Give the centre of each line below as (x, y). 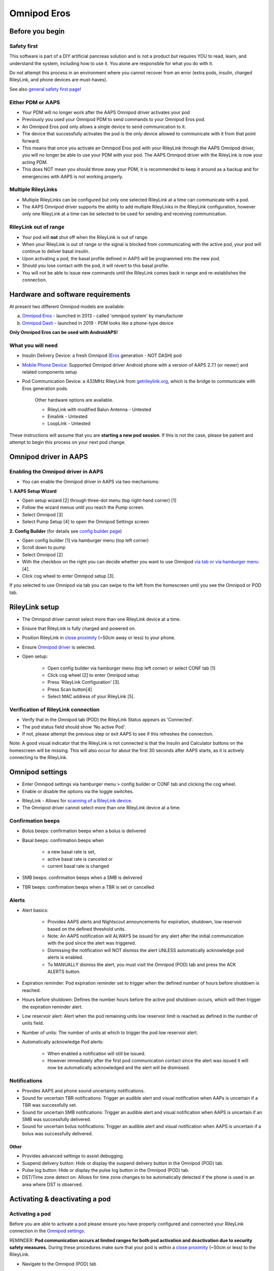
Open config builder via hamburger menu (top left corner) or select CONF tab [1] (131, 668)
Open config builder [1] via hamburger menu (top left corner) (85, 540)
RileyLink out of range (37, 227)
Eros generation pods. (45, 388)
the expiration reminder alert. (53, 1007)
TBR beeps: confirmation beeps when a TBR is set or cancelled (88, 887)
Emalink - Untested (67, 416)
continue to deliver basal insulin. (56, 251)
